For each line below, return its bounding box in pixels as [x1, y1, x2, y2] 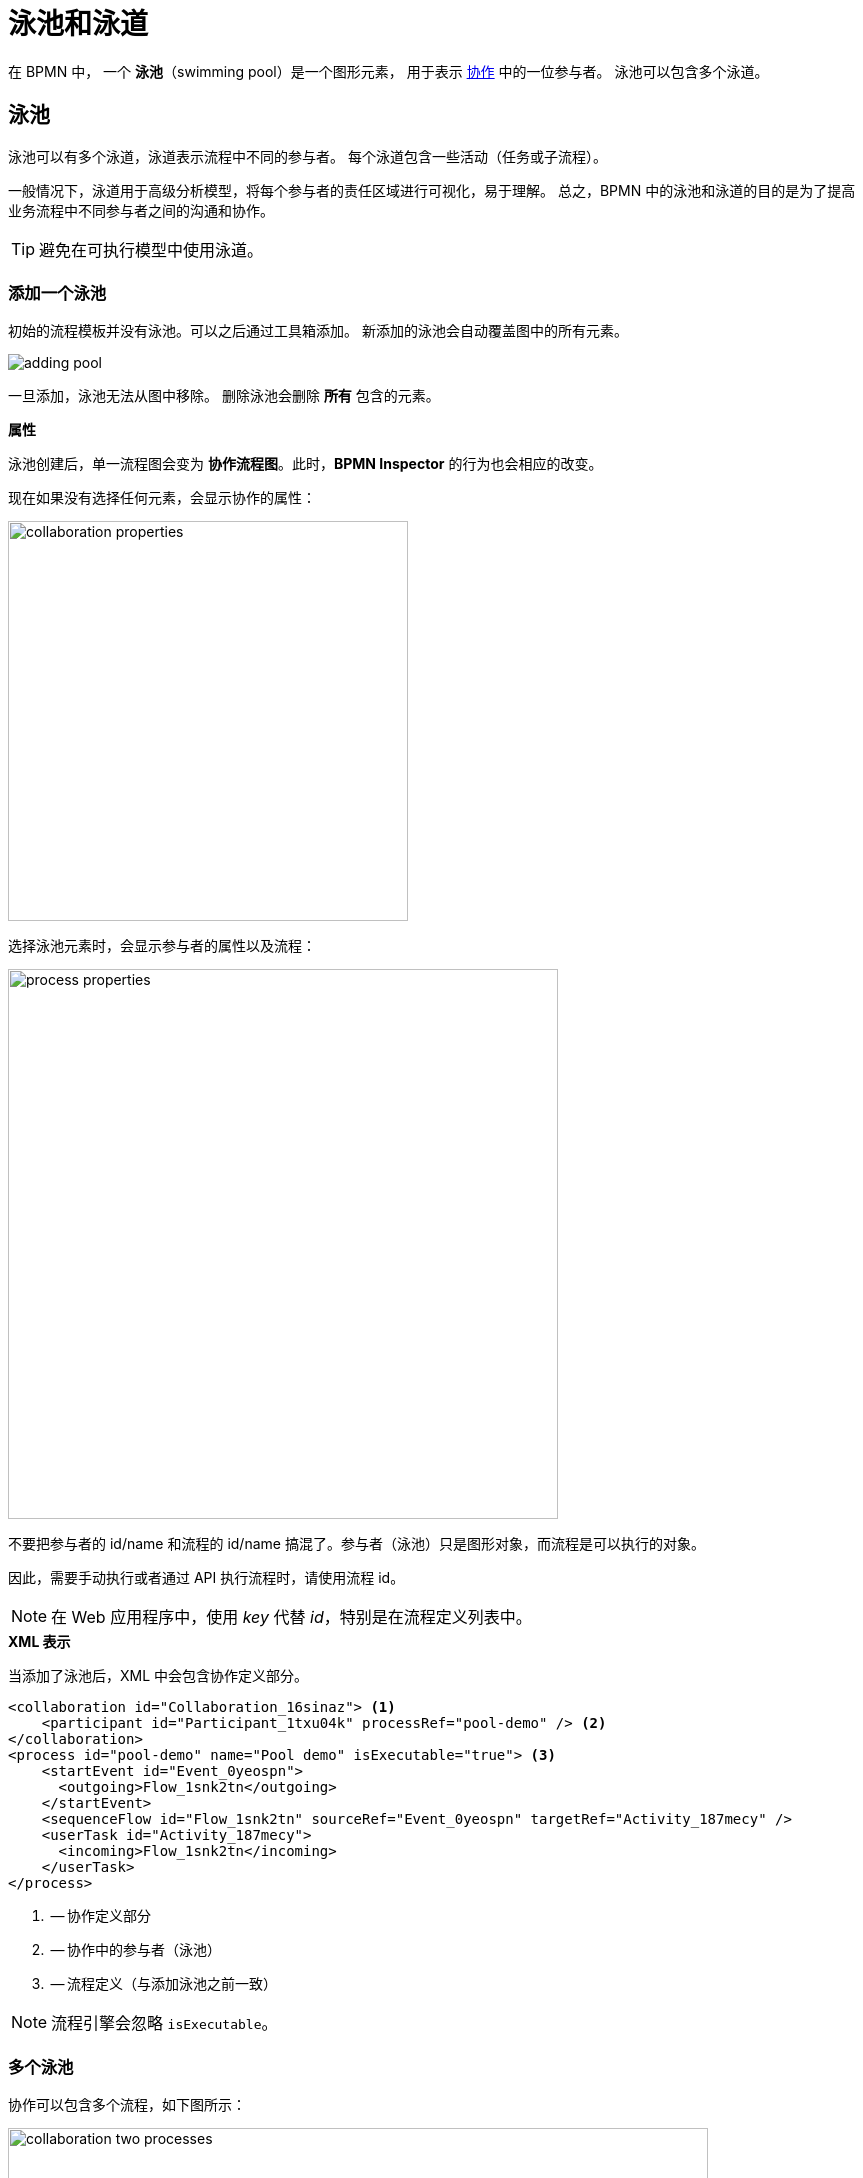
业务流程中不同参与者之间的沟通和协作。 [8, 201, 274, 219]
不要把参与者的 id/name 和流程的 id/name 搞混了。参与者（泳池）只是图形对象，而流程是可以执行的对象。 [8, 1535, 705, 1553]
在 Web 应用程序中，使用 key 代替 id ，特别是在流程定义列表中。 [51, 1607, 532, 1628]
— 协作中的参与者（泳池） [50, 1941, 222, 1959]
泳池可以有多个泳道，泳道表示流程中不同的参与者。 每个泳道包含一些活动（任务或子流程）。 [8, 147, 607, 165]
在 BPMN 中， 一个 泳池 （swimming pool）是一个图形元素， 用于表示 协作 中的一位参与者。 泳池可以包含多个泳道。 [8, 62, 769, 80]
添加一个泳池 [8, 282, 107, 303]
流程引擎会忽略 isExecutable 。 [51, 2013, 278, 2034]
